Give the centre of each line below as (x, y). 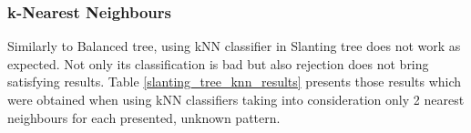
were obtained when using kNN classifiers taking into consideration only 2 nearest (236, 99)
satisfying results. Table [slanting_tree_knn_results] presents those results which (235, 82)
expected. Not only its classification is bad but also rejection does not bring (218, 63)
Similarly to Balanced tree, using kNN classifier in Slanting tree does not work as (234, 46)
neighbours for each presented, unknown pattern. (144, 117)
